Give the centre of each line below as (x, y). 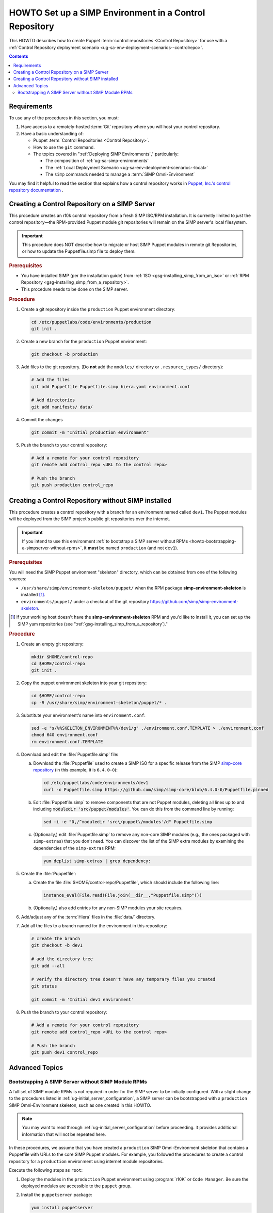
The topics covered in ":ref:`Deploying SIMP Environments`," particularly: (106, 154)
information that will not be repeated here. (64, 1134)
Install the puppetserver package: (56, 1195)
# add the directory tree (62, 959)
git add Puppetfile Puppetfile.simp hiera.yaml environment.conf (111, 386)
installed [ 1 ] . (33, 595)
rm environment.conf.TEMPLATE (67, 742)
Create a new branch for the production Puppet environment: (84, 342)
